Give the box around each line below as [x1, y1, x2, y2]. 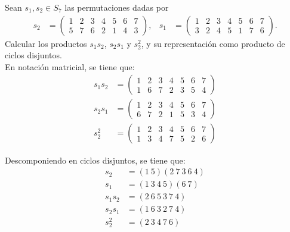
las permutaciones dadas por [64, 1, 169, 13]
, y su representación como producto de [141, 37, 285, 49]
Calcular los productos [5, 37, 87, 49]
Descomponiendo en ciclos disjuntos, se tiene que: [5, 153, 186, 166]
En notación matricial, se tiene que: [5, 60, 135, 73]
